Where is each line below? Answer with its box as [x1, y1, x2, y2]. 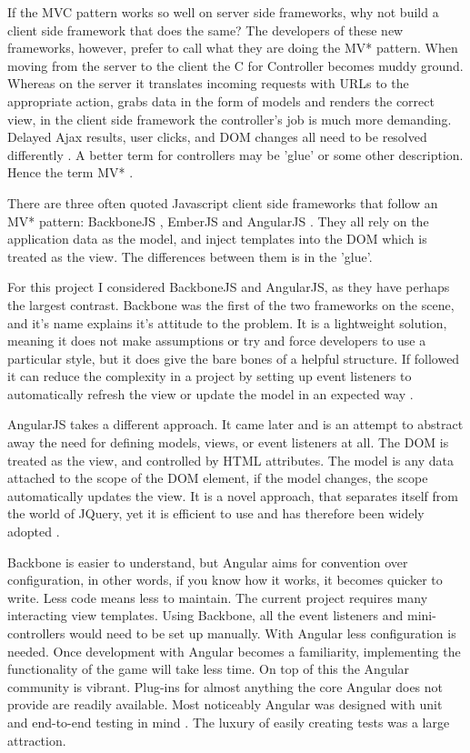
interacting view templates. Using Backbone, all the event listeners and [7, 606, 404, 625]
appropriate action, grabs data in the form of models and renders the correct [7, 91, 435, 110]
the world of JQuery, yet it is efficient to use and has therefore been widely [7, 504, 425, 523]
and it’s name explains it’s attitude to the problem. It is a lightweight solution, [7, 313, 447, 332]
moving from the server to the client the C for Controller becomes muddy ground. [7, 55, 464, 75]
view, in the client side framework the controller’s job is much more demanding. [7, 109, 452, 128]
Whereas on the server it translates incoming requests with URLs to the [7, 74, 409, 93]
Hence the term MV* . [7, 163, 134, 182]
